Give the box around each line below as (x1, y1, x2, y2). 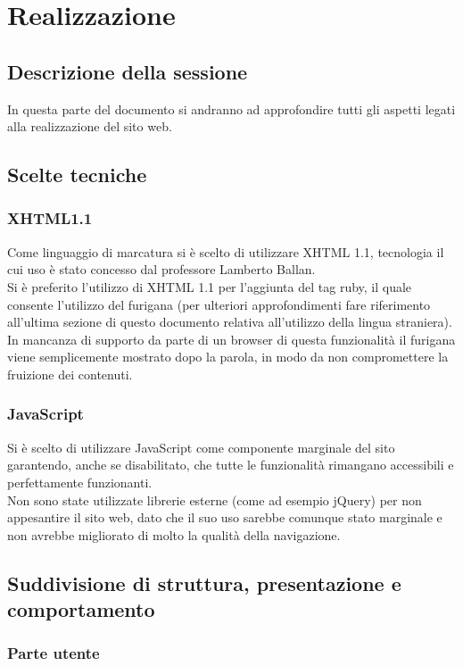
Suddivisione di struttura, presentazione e (7, 569, 401, 596)
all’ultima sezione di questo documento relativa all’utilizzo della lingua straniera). (7, 312, 452, 331)
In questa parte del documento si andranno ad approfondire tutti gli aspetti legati (7, 99, 456, 118)
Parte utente (7, 642, 100, 664)
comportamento (7, 595, 155, 623)
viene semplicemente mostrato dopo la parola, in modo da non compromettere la (7, 347, 449, 366)
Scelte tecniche (7, 161, 147, 188)
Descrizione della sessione (7, 57, 248, 85)
